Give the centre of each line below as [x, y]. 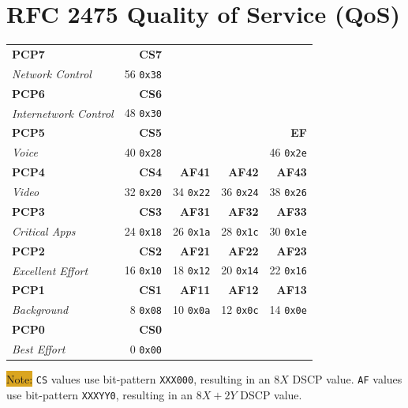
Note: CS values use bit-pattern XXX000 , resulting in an [138, 379]
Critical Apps [44, 230]
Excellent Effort [50, 270]
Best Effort [39, 349]
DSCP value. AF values [347, 379]
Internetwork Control [63, 113]
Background [40, 310]
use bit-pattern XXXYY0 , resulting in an [100, 394]
